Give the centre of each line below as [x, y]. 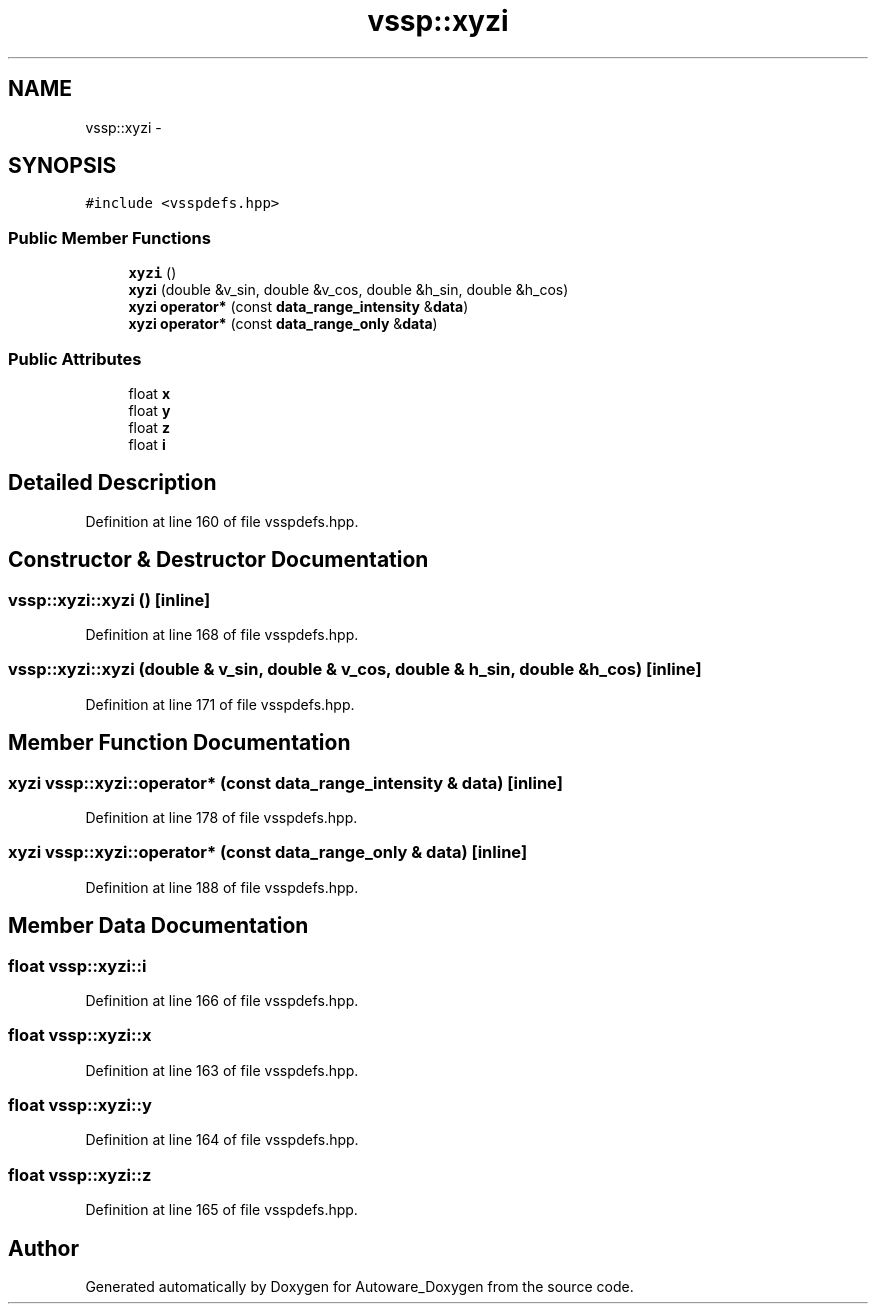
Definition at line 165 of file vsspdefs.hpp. [221, 1210]
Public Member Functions [109, 237]
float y [149, 410]
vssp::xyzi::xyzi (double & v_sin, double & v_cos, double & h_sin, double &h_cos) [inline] [355, 669]
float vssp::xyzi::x [80, 1035]
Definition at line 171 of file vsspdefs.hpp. [220, 704]
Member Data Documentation [158, 926]
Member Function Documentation [179, 743]
